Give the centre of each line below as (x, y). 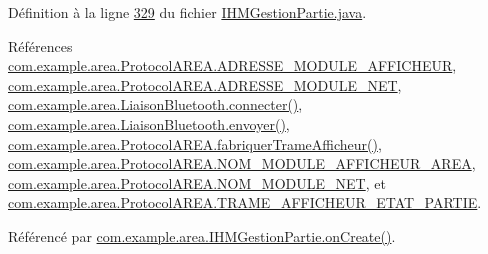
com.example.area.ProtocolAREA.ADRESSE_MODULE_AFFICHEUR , (232, 65)
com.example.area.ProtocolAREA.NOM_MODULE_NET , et (197, 182)
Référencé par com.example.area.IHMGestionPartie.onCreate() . (202, 235)
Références (40, 45)
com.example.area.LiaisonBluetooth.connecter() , (155, 104)
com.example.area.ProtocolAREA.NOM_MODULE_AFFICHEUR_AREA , (242, 163)
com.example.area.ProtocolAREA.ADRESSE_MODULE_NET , (205, 84)
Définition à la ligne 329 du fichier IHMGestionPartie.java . (187, 12)
